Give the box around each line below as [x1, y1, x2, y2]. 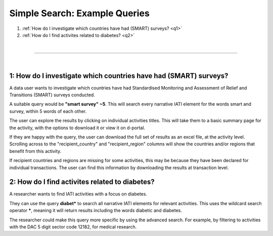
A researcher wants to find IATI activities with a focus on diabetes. [9, 191, 148, 197]
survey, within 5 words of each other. [9, 108, 87, 114]
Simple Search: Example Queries [9, 8, 150, 19]
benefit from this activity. [9, 148, 62, 154]
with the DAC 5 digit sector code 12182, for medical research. [9, 224, 137, 230]
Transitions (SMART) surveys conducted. [9, 92, 96, 98]
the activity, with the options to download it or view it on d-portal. [9, 125, 146, 131]
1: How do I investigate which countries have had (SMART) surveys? [9, 71, 229, 80]
